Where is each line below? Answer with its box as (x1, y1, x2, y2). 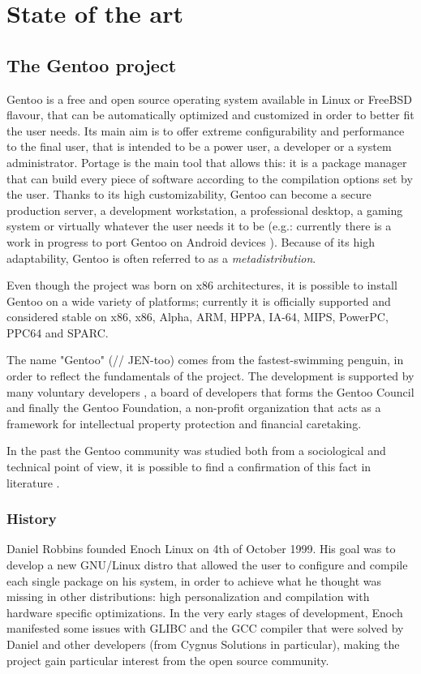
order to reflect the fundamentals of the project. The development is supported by (6, 367, 415, 384)
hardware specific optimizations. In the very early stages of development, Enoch (6, 603, 403, 620)
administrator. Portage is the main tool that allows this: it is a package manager (6, 153, 407, 170)
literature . (6, 474, 60, 491)
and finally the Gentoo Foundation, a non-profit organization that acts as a (6, 399, 381, 416)
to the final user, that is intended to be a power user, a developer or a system (6, 138, 392, 155)
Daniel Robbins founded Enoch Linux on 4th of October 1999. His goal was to (6, 540, 396, 557)
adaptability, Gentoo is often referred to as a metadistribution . (6, 249, 316, 266)
